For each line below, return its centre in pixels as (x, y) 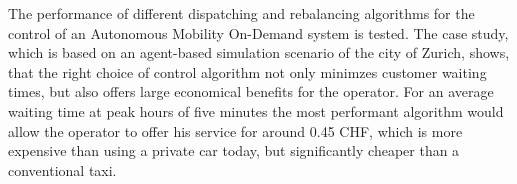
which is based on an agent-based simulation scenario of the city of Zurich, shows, (259, 52)
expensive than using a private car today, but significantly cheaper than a (234, 150)
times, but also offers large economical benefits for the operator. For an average (251, 91)
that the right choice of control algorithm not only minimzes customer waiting (247, 71)
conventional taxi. (62, 169)
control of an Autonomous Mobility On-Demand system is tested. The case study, (258, 32)
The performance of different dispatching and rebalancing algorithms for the (241, 13)
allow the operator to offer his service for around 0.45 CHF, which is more (235, 130)
